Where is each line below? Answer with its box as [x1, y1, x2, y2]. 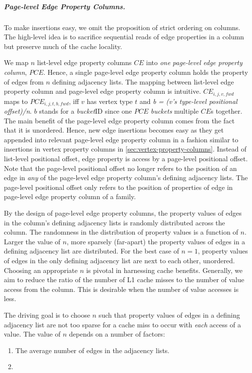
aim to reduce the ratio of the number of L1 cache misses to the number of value [4, 274, 245, 285]
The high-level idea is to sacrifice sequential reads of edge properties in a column [4, 32, 244, 42]
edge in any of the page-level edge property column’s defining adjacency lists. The [4, 172, 248, 183]
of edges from [4, 76, 44, 86]
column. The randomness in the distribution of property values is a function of [4, 227, 238, 237]
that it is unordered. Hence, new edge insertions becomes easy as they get [4, 125, 224, 135]
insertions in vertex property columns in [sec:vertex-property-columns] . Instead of [4, 144, 247, 154]
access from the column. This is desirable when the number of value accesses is [4, 284, 239, 294]
